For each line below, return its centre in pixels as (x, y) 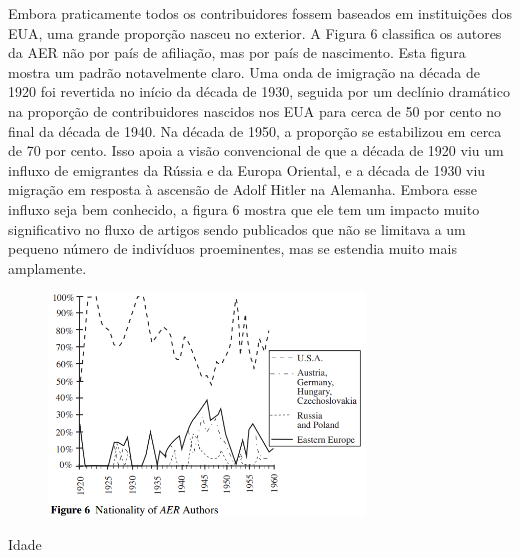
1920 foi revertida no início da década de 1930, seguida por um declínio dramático (259, 91)
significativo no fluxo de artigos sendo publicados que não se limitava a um (237, 228)
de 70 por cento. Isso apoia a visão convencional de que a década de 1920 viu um (256, 150)
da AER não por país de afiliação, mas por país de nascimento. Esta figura (237, 52)
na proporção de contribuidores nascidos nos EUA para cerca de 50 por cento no (255, 110)
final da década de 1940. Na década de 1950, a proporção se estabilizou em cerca (255, 130)
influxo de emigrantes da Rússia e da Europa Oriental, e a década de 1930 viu (247, 169)
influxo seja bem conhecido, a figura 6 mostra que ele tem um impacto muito (244, 208)
